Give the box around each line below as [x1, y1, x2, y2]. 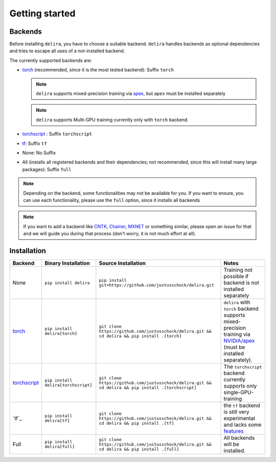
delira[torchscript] [44, 383, 93, 388]
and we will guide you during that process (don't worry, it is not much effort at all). [23, 231, 196, 237]
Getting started [9, 8, 76, 19]
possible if [223, 273, 249, 279]
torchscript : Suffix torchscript [22, 131, 93, 137]
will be [223, 441, 240, 448]
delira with [223, 299, 250, 306]
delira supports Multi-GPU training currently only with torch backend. [36, 116, 189, 123]
